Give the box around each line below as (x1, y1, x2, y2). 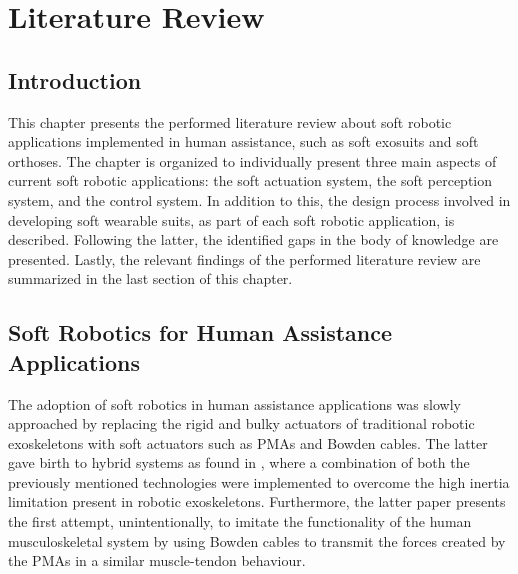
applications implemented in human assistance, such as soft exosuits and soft (8, 131, 479, 152)
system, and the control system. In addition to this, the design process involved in (8, 189, 511, 210)
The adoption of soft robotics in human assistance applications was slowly (8, 393, 461, 414)
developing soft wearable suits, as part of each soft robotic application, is (8, 209, 455, 230)
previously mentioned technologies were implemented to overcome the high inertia (8, 471, 510, 492)
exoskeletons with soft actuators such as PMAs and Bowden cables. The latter (8, 432, 488, 453)
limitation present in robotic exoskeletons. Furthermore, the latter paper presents (8, 491, 506, 512)
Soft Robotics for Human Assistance (8, 317, 393, 348)
